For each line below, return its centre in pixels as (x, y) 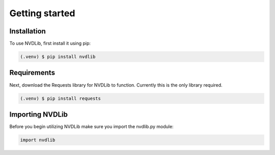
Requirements (32, 73)
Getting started (42, 13)
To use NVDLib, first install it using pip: (50, 44)
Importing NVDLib (39, 114)
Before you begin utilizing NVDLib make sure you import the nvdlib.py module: (91, 127)
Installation (28, 31)
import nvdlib (38, 140)
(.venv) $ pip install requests (61, 98)
